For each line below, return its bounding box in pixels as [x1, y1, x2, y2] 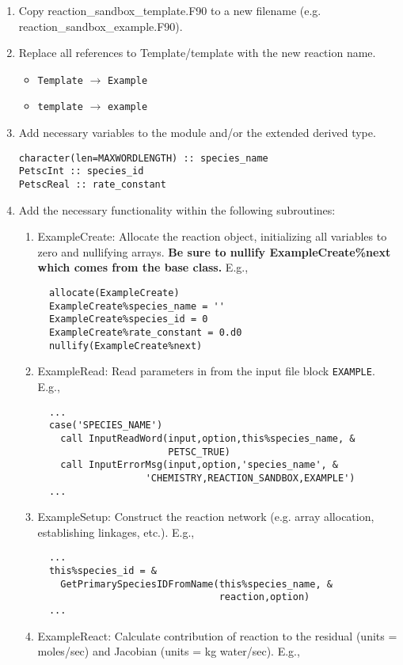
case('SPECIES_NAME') [48, 420, 163, 431]
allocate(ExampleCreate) [48, 287, 180, 299]
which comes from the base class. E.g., [37, 259, 249, 275]
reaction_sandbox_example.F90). [18, 17, 183, 34]
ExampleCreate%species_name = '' [48, 300, 225, 312]
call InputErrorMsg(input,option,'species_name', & [60, 459, 339, 471]
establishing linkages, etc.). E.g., [37, 523, 195, 540]
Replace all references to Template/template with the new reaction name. [18, 44, 376, 61]
